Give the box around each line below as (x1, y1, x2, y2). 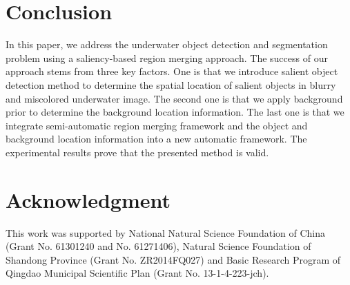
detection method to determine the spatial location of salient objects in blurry (6, 77, 336, 92)
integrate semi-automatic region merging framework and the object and (6, 118, 308, 132)
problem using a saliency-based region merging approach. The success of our (6, 50, 328, 65)
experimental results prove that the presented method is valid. (6, 145, 269, 159)
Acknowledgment (6, 185, 171, 213)
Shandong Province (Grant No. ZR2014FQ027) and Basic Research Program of (6, 252, 341, 266)
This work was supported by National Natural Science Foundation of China (6, 225, 325, 240)
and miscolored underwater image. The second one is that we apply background (6, 91, 343, 105)
